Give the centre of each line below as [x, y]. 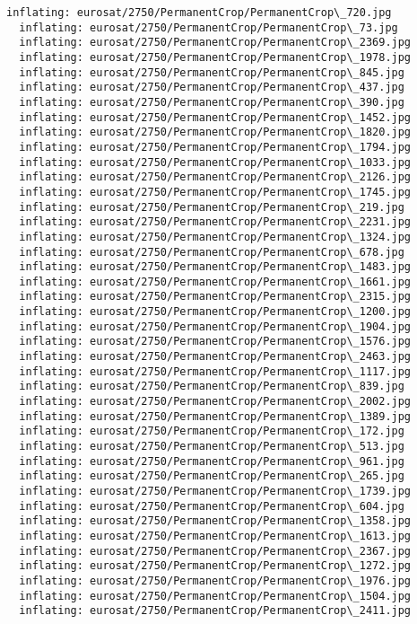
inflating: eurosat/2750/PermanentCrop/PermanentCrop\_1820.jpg [215, 132]
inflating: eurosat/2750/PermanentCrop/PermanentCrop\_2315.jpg [215, 297]
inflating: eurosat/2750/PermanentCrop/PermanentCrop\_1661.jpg [215, 281]
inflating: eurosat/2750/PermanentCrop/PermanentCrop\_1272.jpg [215, 566]
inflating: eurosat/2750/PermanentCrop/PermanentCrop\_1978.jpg [215, 57]
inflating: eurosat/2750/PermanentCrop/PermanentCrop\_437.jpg [212, 88]
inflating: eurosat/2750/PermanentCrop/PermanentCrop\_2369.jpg [215, 43]
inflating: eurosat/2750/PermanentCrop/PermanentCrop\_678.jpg [212, 252]
